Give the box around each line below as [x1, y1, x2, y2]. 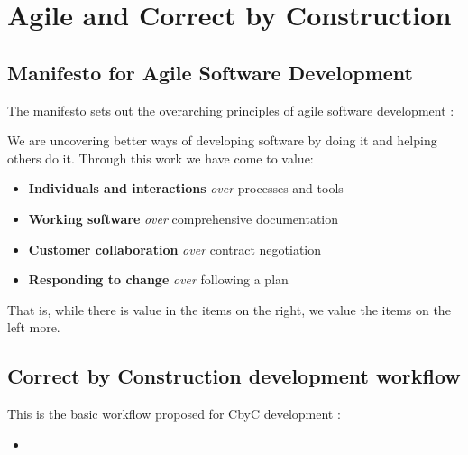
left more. [7, 318, 60, 337]
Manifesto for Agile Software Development [7, 58, 413, 86]
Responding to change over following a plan [28, 270, 289, 289]
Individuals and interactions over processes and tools [28, 179, 344, 198]
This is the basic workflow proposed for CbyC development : [7, 404, 341, 423]
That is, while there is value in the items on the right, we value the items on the [7, 300, 451, 319]
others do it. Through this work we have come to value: [7, 148, 314, 167]
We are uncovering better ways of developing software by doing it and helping [7, 131, 437, 150]
